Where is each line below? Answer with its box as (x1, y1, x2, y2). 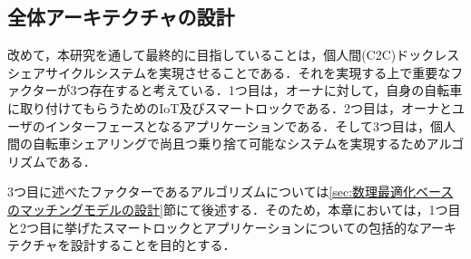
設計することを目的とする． (70, 235, 236, 254)
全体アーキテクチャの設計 (7, 3, 235, 31)
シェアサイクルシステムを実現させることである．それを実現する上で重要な (7, 62, 451, 82)
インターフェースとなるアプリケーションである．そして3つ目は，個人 (44, 116, 456, 135)
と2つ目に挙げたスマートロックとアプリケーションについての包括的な (7, 217, 419, 236)
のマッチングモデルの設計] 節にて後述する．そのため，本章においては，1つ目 (7, 199, 461, 218)
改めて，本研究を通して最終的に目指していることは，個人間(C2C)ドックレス (7, 45, 460, 64)
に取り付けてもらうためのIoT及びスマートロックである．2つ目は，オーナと (7, 98, 452, 117)
